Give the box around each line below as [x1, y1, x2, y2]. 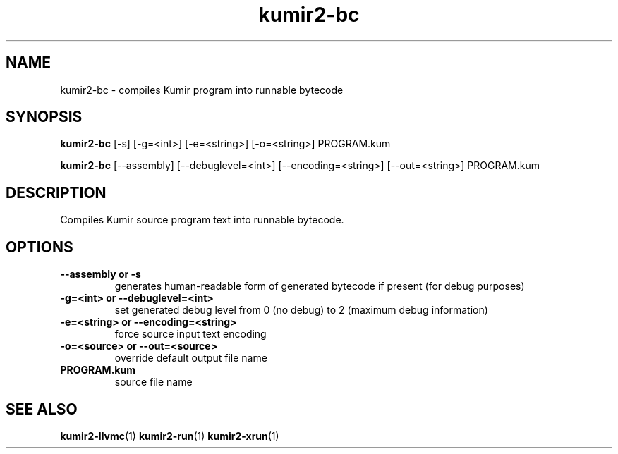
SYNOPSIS [6, 108, 83, 126]
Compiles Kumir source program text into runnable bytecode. [60, 214, 344, 226]
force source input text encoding [114, 328, 267, 340]
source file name [114, 376, 193, 388]
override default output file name [114, 352, 267, 364]
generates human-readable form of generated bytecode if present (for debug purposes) [114, 280, 525, 293]
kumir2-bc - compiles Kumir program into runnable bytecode [60, 83, 344, 96]
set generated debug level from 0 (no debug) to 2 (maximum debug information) [114, 304, 488, 317]
